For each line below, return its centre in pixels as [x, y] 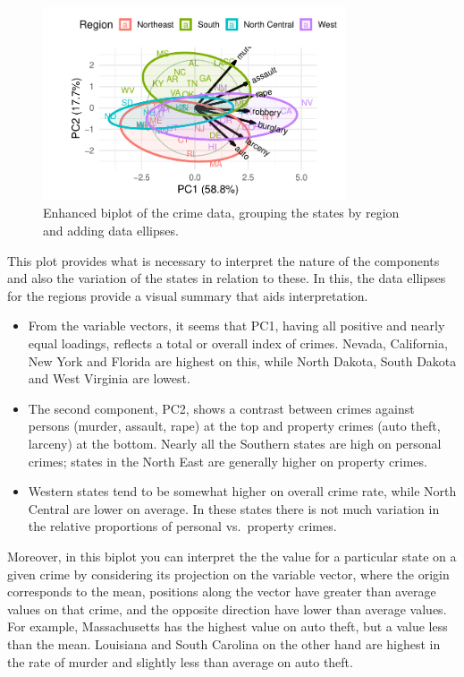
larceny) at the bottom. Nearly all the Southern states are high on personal [235, 443]
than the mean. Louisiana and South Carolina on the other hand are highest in [224, 643]
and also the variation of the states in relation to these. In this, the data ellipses [227, 278]
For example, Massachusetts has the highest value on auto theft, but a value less [228, 626]
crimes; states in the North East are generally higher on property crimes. [228, 461]
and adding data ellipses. [111, 231]
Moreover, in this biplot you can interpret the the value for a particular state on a [232, 556]
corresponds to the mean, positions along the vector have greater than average [222, 591]
